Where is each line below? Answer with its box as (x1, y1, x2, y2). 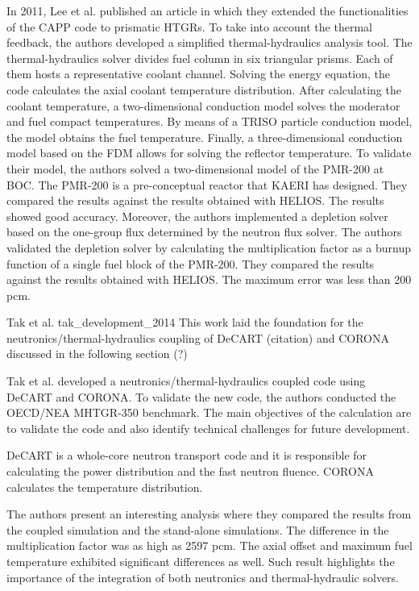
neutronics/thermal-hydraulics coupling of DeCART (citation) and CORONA (6, 329, 389, 346)
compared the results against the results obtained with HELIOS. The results (6, 192, 384, 209)
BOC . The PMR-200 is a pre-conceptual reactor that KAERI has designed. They (6, 176, 408, 193)
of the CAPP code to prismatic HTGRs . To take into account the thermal (6, 18, 372, 35)
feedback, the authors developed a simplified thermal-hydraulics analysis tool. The (6, 34, 413, 51)
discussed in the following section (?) (6, 345, 188, 362)
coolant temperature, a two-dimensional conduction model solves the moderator (6, 97, 400, 114)
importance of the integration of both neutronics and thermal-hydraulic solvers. (6, 568, 400, 585)
